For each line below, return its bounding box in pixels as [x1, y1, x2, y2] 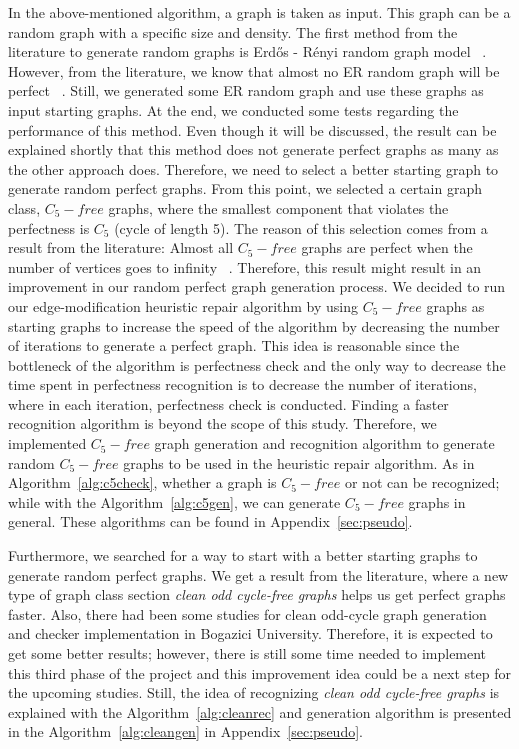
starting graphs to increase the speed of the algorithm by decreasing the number [8, 315, 500, 336]
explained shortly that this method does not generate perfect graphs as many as [8, 139, 499, 160]
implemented [8, 433, 87, 454]
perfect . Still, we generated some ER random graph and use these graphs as [8, 80, 484, 101]
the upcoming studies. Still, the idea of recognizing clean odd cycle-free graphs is [8, 682, 500, 703]
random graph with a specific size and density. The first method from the [8, 21, 458, 42]
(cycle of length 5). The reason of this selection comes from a [114, 217, 488, 238]
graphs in [408, 491, 466, 512]
